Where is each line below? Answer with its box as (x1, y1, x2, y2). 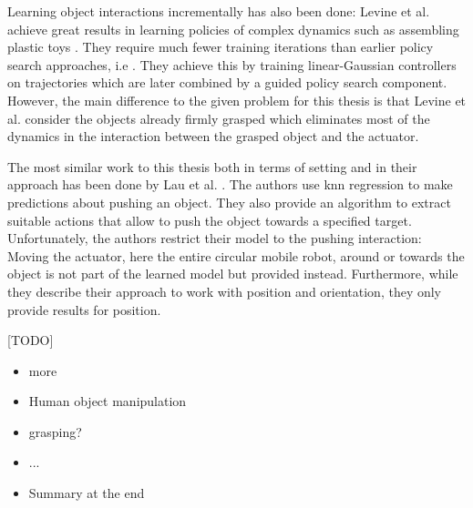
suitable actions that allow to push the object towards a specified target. (7, 210, 412, 229)
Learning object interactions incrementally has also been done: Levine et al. (7, 2, 430, 20)
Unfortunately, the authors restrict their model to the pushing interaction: (7, 229, 422, 248)
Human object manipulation (28, 391, 187, 411)
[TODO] (7, 330, 54, 350)
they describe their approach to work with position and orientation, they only (7, 281, 442, 300)
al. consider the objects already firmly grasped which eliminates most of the (7, 108, 430, 127)
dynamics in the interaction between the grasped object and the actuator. (7, 127, 419, 146)
